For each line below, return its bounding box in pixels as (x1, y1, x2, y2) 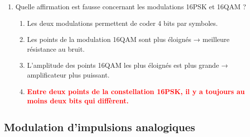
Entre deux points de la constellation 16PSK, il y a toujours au (27, 86, 245, 96)
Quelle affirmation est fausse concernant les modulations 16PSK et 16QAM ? (15, 1, 246, 11)
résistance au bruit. (27, 43, 85, 54)
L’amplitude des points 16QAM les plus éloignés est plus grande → (27, 60, 229, 70)
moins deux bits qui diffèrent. (27, 96, 129, 106)
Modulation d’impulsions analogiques (4, 119, 195, 135)
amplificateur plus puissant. (27, 69, 110, 79)
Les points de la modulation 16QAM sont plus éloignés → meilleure (27, 34, 229, 44)
